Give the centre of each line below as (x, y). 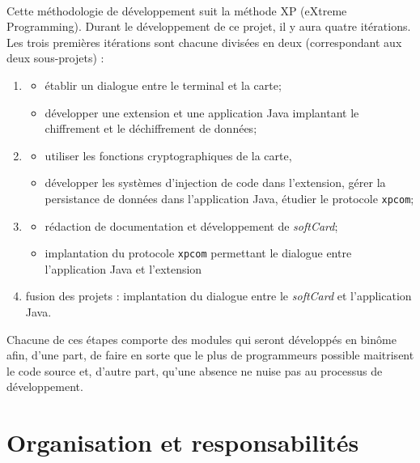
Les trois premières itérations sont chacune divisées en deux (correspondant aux (204, 42)
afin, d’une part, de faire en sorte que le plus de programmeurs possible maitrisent (210, 355)
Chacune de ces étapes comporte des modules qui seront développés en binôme (202, 339)
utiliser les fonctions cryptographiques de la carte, (168, 155)
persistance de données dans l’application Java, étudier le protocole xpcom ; (229, 198)
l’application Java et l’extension (123, 268)
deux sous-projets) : (55, 58)
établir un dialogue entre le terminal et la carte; (163, 85)
